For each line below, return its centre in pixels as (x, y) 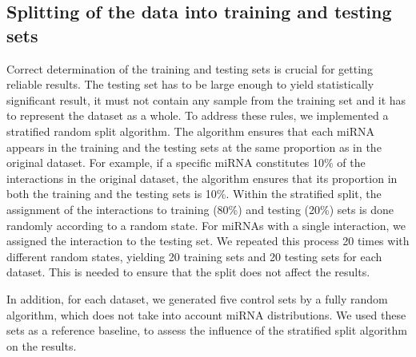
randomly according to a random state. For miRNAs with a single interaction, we (206, 225)
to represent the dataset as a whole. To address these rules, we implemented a (198, 115)
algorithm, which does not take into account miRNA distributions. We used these (206, 314)
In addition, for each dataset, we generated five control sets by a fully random (197, 298)
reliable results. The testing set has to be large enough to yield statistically (190, 84)
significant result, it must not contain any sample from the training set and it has (206, 99)
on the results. (42, 345)
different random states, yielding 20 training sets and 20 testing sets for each (194, 256)
